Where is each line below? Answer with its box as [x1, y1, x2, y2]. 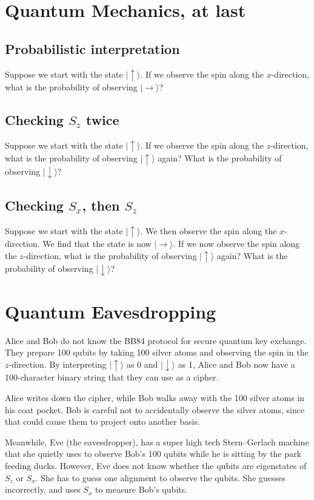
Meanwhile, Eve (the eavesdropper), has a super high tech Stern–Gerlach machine [5, 435, 309, 448]
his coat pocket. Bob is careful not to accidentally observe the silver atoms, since [5, 403, 305, 416]
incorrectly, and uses [5, 483, 81, 496]
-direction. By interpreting [8, 357, 107, 370]
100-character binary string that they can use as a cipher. [5, 371, 219, 383]
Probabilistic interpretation [5, 39, 180, 58]
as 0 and [126, 357, 158, 370]
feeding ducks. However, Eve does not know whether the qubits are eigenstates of [5, 459, 307, 472]
